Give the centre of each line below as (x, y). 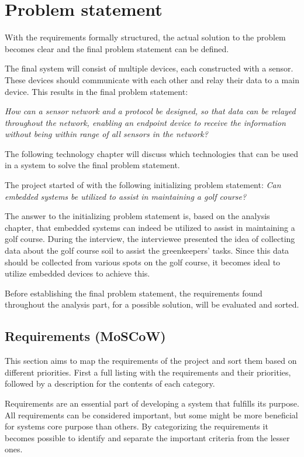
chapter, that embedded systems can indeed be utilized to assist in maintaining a (150, 227)
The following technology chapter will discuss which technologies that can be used (152, 153)
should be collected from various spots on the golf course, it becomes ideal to (143, 262)
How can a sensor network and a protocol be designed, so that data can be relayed (150, 111)
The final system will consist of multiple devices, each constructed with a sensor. (149, 68)
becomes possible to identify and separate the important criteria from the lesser (147, 437)
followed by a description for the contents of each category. (110, 383)
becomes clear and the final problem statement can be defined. (117, 48)
